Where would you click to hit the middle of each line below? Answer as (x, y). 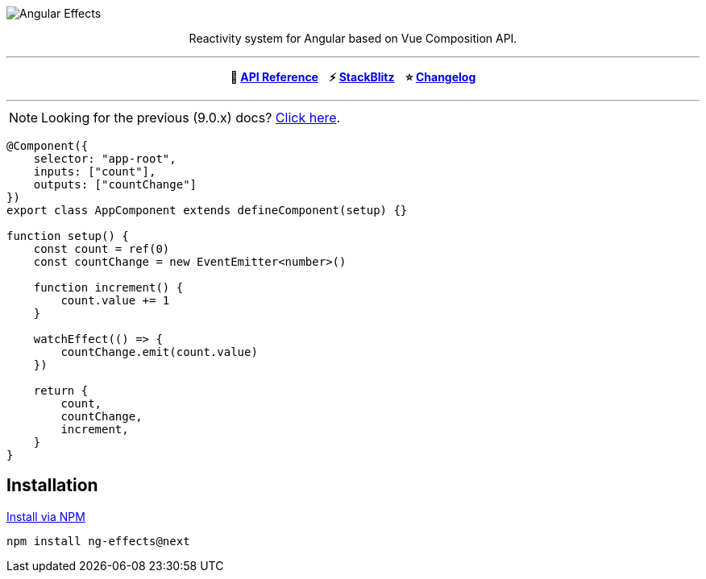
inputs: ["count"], (95, 172)
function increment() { (108, 287)
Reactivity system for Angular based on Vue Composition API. (353, 38)
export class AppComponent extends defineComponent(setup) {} (207, 210)
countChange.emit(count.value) (159, 352)
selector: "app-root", (105, 159)
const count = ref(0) (102, 249)
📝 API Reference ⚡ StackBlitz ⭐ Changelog (353, 77)
